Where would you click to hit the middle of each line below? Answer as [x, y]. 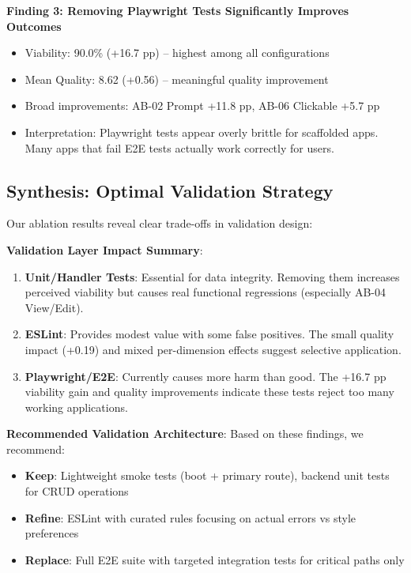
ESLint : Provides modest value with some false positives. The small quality [209, 334]
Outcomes [34, 26]
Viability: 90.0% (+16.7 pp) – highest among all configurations [177, 53]
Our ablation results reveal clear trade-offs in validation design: [160, 223]
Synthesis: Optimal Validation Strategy [170, 190]
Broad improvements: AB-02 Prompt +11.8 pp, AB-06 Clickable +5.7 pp [202, 106]
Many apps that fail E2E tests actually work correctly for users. [179, 147]
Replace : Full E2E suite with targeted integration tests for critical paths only [215, 559]
